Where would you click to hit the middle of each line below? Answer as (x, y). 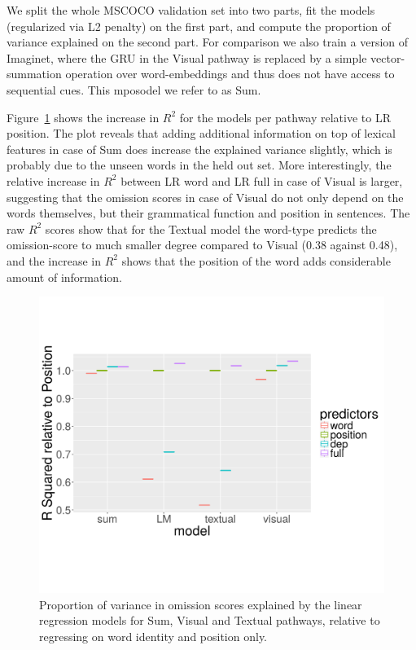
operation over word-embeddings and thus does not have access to (230, 74)
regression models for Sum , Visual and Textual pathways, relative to (210, 620)
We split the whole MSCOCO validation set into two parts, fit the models (191, 10)
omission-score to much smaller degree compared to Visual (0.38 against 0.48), (202, 245)
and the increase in (54, 260)
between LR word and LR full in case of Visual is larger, (262, 180)
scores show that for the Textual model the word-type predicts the (211, 228)
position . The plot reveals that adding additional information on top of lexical (201, 133)
